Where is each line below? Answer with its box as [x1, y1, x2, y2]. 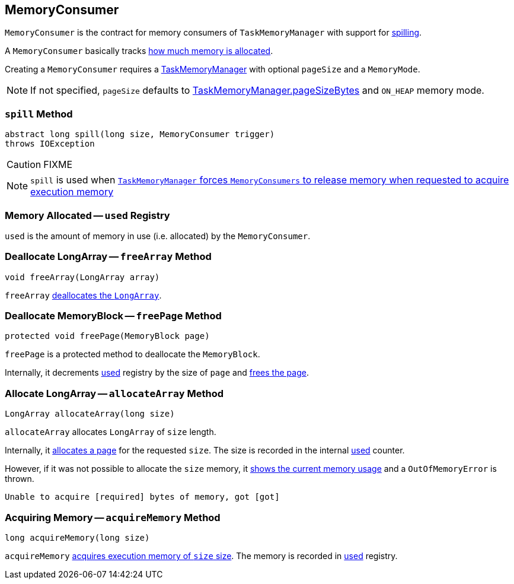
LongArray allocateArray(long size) [5, 409, 175, 419]
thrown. [5, 474, 34, 484]
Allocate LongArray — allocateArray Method [5, 387, 224, 399]
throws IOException [5, 139, 95, 149]
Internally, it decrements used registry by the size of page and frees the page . [5, 367, 309, 378]
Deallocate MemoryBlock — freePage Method [5, 310, 222, 322]
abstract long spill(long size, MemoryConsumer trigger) [5, 129, 275, 139]
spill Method [5, 107, 73, 120]
